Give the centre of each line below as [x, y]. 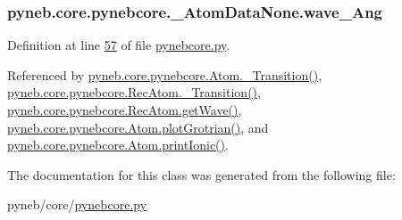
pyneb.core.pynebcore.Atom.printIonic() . [118, 145]
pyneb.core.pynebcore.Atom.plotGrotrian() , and [138, 127]
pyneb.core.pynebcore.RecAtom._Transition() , [134, 92]
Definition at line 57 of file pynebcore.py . [119, 45]
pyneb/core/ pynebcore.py [77, 204]
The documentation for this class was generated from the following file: [201, 174]
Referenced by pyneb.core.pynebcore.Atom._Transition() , [165, 74]
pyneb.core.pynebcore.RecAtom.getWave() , [125, 110]
